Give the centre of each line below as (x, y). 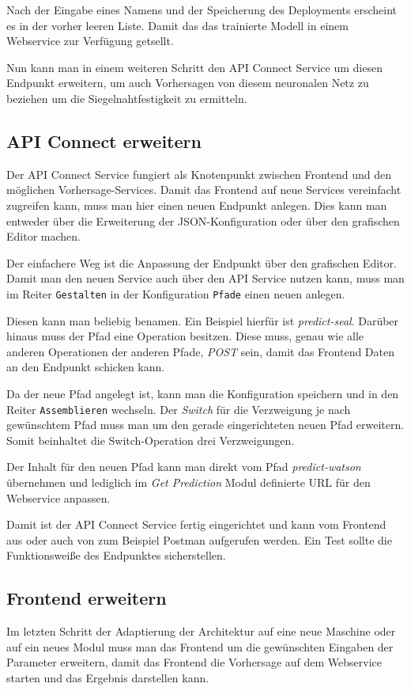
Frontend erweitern (87, 598)
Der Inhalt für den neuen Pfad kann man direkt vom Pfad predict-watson (184, 467)
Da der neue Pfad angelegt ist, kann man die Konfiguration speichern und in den (203, 393)
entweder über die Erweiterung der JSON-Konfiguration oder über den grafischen (203, 220)
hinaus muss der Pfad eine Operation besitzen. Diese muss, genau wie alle (185, 336)
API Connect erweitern (104, 140)
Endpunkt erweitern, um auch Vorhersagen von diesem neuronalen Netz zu (188, 83)
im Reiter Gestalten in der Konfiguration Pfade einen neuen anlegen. (176, 293)
